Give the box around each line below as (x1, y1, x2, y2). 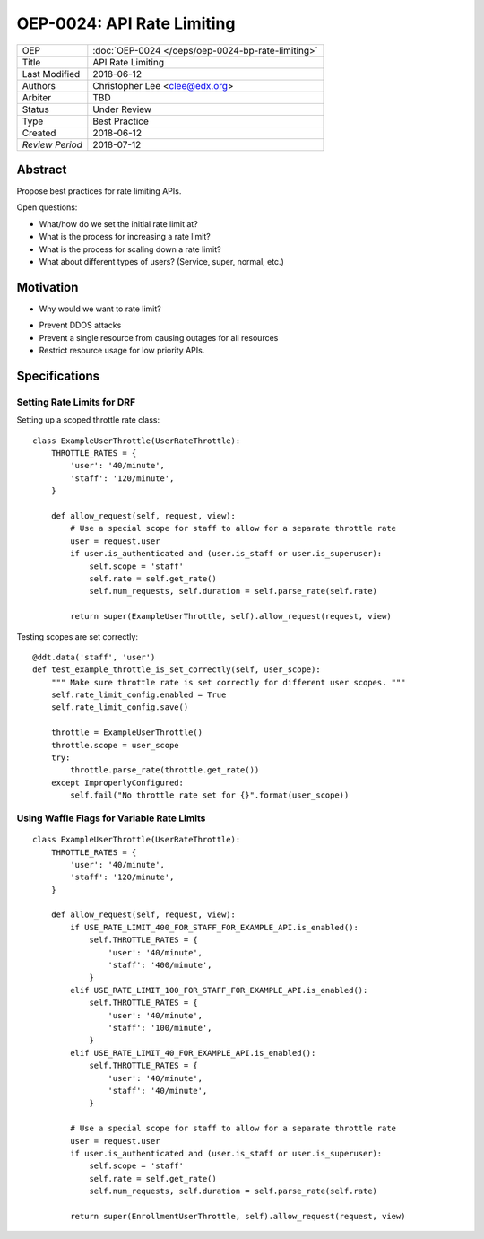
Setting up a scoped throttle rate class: (16, 414, 160, 425)
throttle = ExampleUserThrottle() (50, 728, 203, 737)
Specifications (16, 368, 100, 383)
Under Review (92, 103, 152, 116)
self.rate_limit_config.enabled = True (50, 690, 227, 700)
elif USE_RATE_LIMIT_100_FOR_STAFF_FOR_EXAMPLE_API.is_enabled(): (70, 985, 368, 995)
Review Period (22, 138, 82, 151)
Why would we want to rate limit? (39, 303, 161, 314)
